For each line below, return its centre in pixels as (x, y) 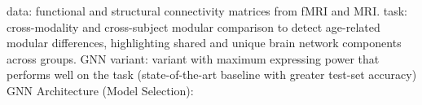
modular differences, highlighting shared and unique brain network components (204, 43)
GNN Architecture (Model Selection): (100, 90)
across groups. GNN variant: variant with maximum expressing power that (193, 58)
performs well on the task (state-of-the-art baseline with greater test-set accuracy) (212, 74)
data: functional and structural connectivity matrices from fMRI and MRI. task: (207, 11)
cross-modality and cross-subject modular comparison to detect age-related (193, 26)
